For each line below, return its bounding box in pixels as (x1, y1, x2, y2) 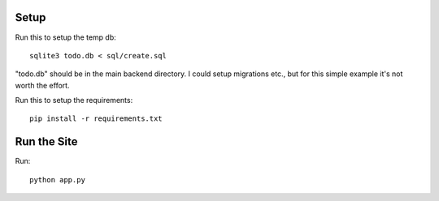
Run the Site (15, 135, 78, 149)
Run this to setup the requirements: (15, 96, 133, 105)
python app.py (29, 175, 85, 184)
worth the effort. (15, 80, 70, 90)
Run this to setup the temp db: (15, 32, 117, 42)
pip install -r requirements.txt (29, 114, 163, 123)
